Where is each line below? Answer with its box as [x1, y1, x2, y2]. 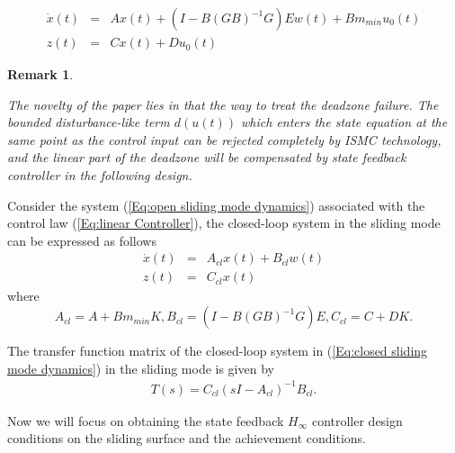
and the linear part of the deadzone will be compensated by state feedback [7, 148, 406, 167]
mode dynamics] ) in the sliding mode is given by [7, 358, 274, 377]
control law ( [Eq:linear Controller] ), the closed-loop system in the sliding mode [7, 213, 441, 232]
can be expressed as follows [7, 231, 156, 249]
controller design [311, 411, 403, 430]
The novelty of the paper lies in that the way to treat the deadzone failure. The [7, 95, 439, 113]
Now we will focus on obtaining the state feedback [7, 411, 284, 430]
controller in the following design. [7, 166, 192, 185]
